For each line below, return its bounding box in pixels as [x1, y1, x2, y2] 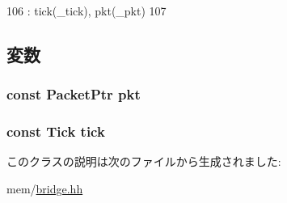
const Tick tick [6, 121, 105, 142]
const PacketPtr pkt [6, 84, 141, 104]
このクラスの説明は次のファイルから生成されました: [6, 153, 281, 170]
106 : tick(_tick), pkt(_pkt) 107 [6, 2, 167, 19]
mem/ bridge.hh [6, 180, 83, 197]
